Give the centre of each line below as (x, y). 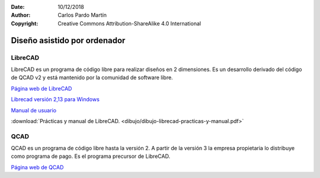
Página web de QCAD (37, 167)
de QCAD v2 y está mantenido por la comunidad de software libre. (92, 77)
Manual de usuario (33, 110)
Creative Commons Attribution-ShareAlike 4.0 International (129, 23)
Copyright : (25, 23)
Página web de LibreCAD (41, 88)
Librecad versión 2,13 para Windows (55, 99)
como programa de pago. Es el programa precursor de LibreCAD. (91, 156)
